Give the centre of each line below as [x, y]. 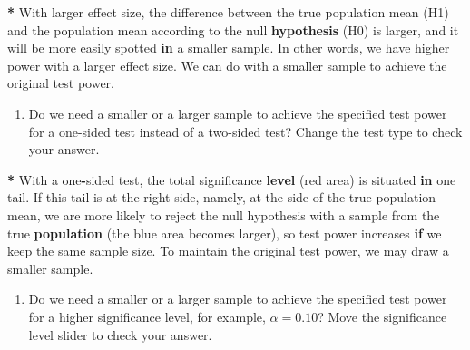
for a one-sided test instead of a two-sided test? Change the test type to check [245, 131]
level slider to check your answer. [120, 334]
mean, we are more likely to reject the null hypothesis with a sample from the [224, 214]
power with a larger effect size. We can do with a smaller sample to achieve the [227, 65]
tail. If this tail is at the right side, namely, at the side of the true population [222, 197]
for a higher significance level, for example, [147, 316]
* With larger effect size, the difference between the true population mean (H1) [228, 12]
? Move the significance [382, 316]
